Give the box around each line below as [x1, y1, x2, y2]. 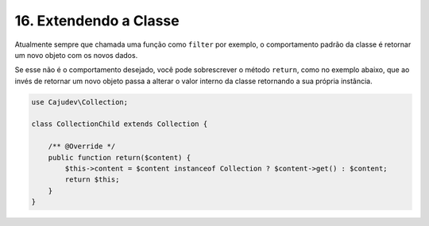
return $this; [64, 175, 120, 184]
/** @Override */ [48, 142, 116, 151]
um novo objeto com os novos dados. [14, 50, 138, 59]
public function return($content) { [48, 153, 191, 162]
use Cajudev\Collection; [31, 98, 129, 106]
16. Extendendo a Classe [14, 12, 180, 29]
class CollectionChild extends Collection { [31, 120, 208, 128]
